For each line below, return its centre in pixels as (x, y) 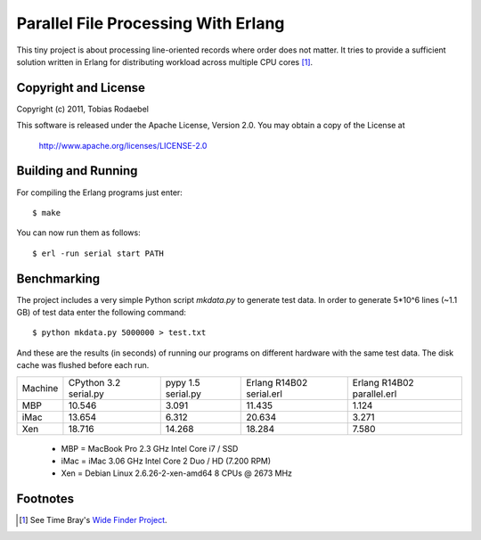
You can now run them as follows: (79, 233)
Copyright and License (81, 88)
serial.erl (264, 394)
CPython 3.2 (94, 382)
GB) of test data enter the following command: (102, 312)
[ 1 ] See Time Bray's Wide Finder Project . (94, 520)
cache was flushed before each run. (83, 365)
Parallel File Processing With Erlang (151, 23)
